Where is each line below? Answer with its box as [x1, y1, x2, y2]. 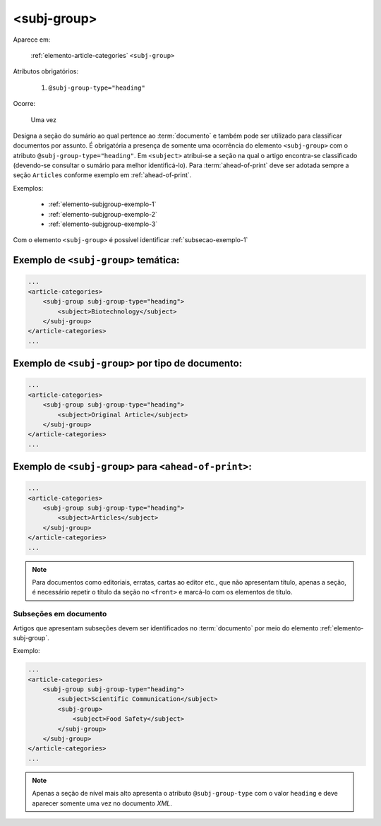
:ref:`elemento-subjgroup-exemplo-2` [48, 210, 158, 218]
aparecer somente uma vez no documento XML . [32, 798, 173, 808]
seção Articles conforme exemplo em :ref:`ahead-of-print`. [13, 171, 192, 179]
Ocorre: [13, 100, 35, 108]
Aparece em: [13, 35, 51, 44]
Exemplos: [13, 184, 44, 192]
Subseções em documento [13, 609, 107, 619]
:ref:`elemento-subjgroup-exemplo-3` [48, 220, 158, 229]
